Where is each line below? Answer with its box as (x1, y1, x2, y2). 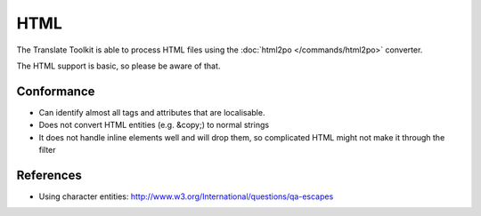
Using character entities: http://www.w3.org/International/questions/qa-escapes (38, 191, 334, 202)
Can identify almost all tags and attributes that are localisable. (38, 107, 265, 117)
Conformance (16, 84, 95, 99)
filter (38, 145, 57, 156)
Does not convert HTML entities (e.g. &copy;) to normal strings (38, 120, 270, 131)
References (16, 167, 82, 182)
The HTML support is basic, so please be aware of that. (16, 60, 221, 71)
